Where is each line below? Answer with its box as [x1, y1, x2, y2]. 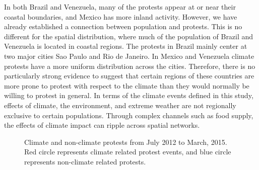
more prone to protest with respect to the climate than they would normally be [4, 80, 249, 91]
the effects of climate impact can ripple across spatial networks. [4, 120, 200, 130]
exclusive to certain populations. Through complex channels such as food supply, [4, 110, 253, 120]
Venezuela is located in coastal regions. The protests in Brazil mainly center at [4, 41, 247, 51]
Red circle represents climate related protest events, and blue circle [24, 146, 231, 157]
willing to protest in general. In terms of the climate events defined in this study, [4, 90, 253, 101]
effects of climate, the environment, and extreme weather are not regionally [4, 100, 236, 110]
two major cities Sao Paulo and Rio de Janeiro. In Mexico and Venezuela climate [4, 50, 254, 61]
